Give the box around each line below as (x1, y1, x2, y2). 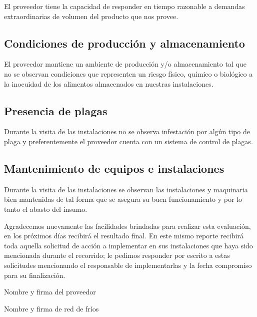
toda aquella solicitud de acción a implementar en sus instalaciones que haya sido (4, 240, 253, 250)
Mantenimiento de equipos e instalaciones (4, 160, 224, 176)
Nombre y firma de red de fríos (4, 303, 99, 313)
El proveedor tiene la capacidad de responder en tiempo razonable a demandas (4, 1, 245, 11)
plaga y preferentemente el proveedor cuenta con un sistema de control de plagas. (4, 136, 253, 146)
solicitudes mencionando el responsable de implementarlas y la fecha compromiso (4, 259, 252, 270)
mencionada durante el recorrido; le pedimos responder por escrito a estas (4, 250, 230, 260)
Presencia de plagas (4, 103, 107, 118)
